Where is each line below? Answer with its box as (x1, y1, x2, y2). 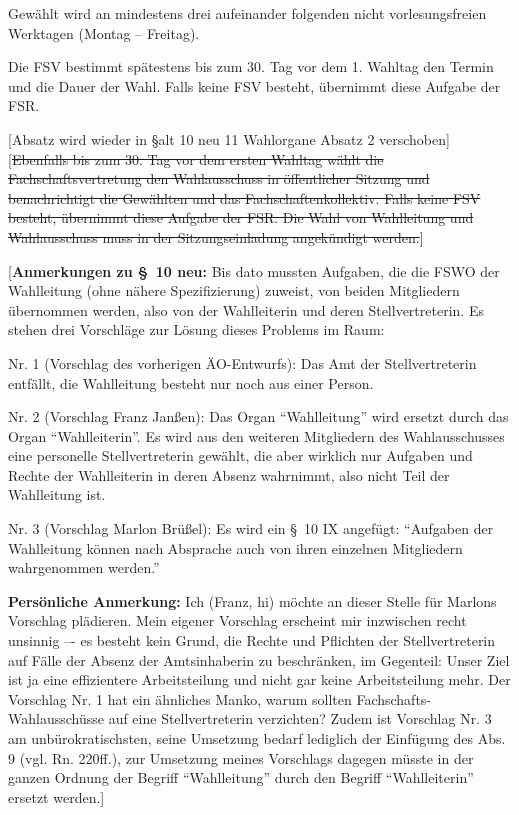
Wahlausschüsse (8, 708, 104, 729)
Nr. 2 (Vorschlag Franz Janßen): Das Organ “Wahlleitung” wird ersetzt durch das (8, 406, 509, 427)
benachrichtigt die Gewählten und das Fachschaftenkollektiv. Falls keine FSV (8, 187, 481, 208)
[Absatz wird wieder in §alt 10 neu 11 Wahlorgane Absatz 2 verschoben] (8, 128, 450, 149)
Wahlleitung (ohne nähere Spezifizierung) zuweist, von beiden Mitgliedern (8, 280, 460, 301)
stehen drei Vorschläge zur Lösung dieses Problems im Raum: (8, 319, 385, 340)
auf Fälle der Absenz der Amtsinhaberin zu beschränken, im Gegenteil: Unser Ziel (8, 649, 510, 670)
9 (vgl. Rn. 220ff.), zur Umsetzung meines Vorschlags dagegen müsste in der (8, 747, 474, 768)
